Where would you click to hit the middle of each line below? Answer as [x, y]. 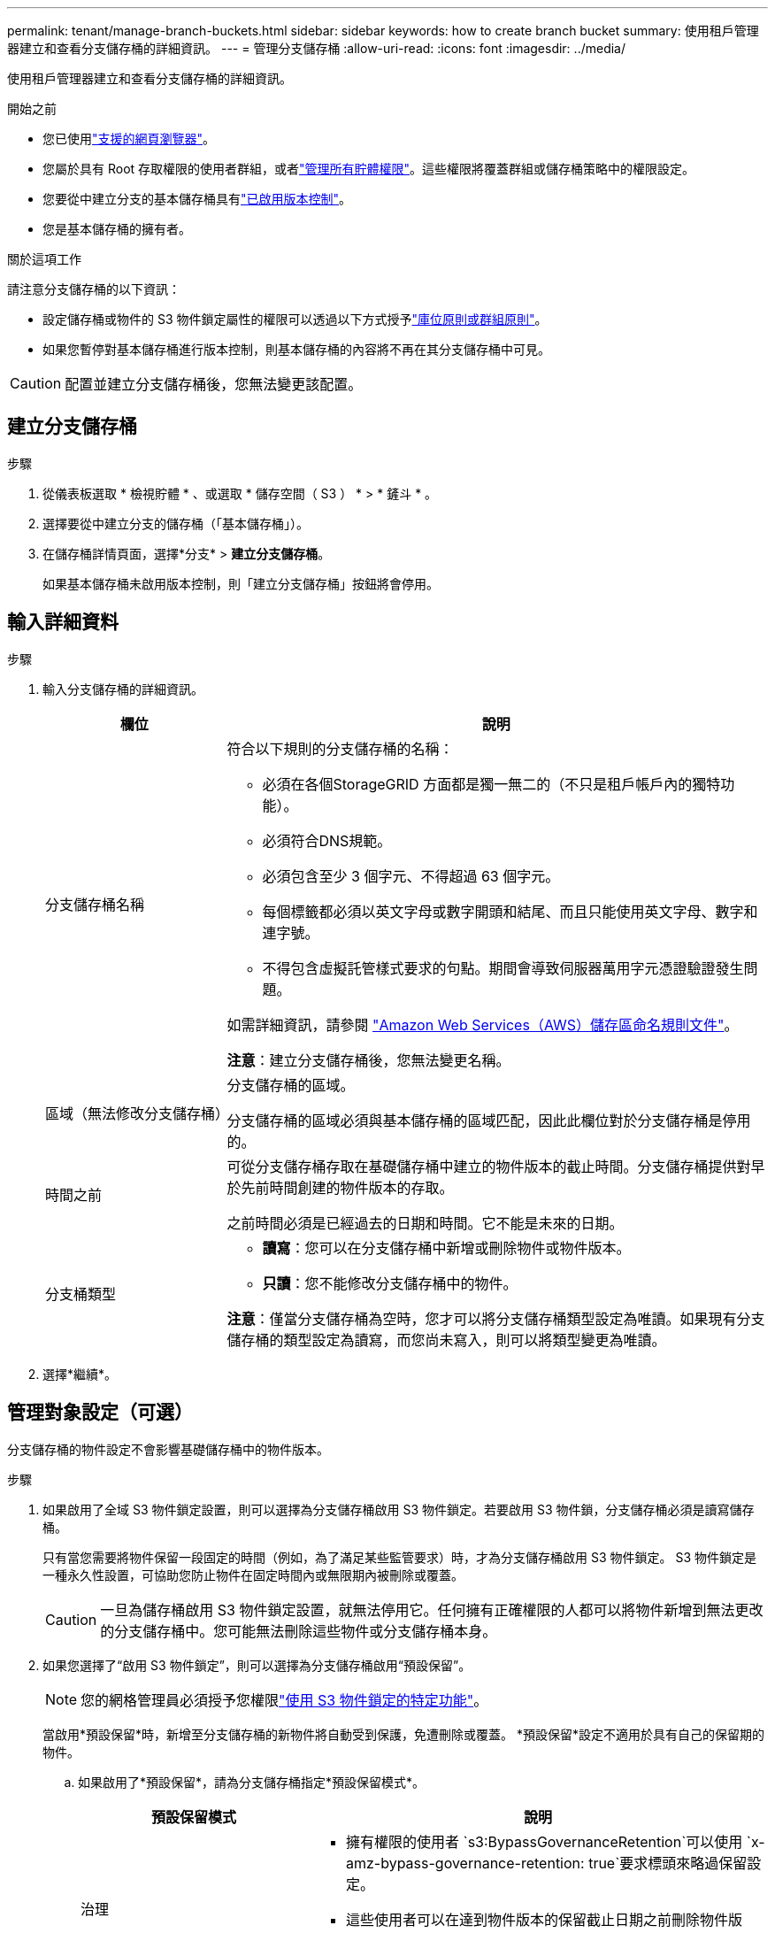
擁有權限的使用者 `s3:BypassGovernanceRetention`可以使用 [544, 1841]
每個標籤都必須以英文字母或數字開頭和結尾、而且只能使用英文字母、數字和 [510, 911]
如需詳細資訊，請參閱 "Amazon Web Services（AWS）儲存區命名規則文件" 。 [483, 1024]
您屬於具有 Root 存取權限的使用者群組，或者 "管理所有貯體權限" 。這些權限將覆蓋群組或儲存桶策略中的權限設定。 [369, 169]
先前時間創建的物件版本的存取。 [347, 1187]
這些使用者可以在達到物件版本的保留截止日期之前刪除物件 [537, 1919]
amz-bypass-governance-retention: [465, 1863]
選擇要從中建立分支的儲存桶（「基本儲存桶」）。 [176, 523]
